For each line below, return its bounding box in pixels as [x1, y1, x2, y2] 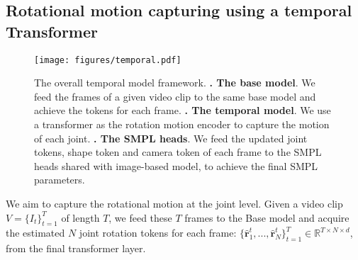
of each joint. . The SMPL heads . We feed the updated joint [34, 130, 308, 145]
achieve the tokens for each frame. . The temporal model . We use [34, 103, 331, 118]
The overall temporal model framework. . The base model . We [34, 75, 315, 90]
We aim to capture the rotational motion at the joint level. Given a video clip [6, 196, 343, 210]
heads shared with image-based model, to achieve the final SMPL [34, 158, 318, 173]
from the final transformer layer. [6, 241, 146, 256]
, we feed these [108, 210, 172, 225]
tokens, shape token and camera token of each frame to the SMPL [34, 145, 322, 159]
